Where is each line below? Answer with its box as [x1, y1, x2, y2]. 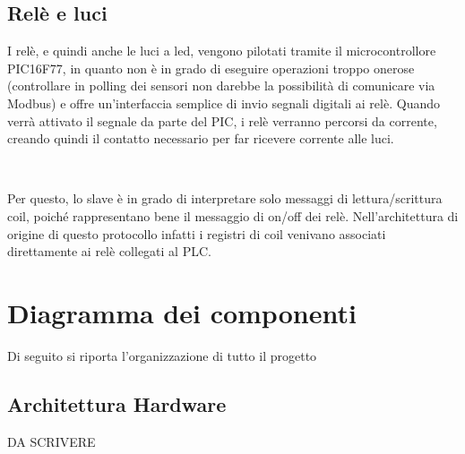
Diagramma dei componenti [7, 294, 357, 330]
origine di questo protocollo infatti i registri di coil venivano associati [7, 224, 386, 243]
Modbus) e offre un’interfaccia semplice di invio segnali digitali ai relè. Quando [7, 93, 440, 112]
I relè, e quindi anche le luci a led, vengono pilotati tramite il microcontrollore [7, 41, 436, 60]
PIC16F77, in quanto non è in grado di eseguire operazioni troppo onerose [7, 58, 415, 77]
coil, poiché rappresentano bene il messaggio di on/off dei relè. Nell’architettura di [7, 206, 459, 225]
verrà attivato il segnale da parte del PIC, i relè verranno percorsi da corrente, [7, 111, 437, 130]
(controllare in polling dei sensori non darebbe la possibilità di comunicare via [7, 76, 435, 95]
